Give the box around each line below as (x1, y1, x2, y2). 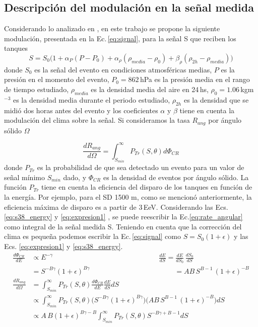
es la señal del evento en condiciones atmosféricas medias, (34, 64, 212, 74)
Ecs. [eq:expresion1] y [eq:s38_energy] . (4, 240, 123, 251)
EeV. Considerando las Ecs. (143, 201, 228, 212)
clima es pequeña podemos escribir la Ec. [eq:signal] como (4, 231, 181, 241)
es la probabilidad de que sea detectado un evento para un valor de (37, 162, 244, 173)
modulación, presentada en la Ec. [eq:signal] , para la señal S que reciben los (4, 33, 236, 43)
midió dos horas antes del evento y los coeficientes (4, 105, 158, 115)
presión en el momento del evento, (4, 74, 109, 85)
